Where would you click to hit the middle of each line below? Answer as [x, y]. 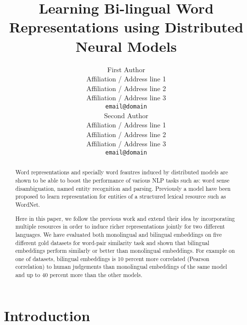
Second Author [126, 115]
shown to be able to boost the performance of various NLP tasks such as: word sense [122, 180]
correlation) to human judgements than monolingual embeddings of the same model [121, 267]
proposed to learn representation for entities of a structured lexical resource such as [121, 196]
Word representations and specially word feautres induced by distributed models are [122, 172]
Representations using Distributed [126, 27]
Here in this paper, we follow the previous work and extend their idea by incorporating [125, 218]
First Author [126, 69]
